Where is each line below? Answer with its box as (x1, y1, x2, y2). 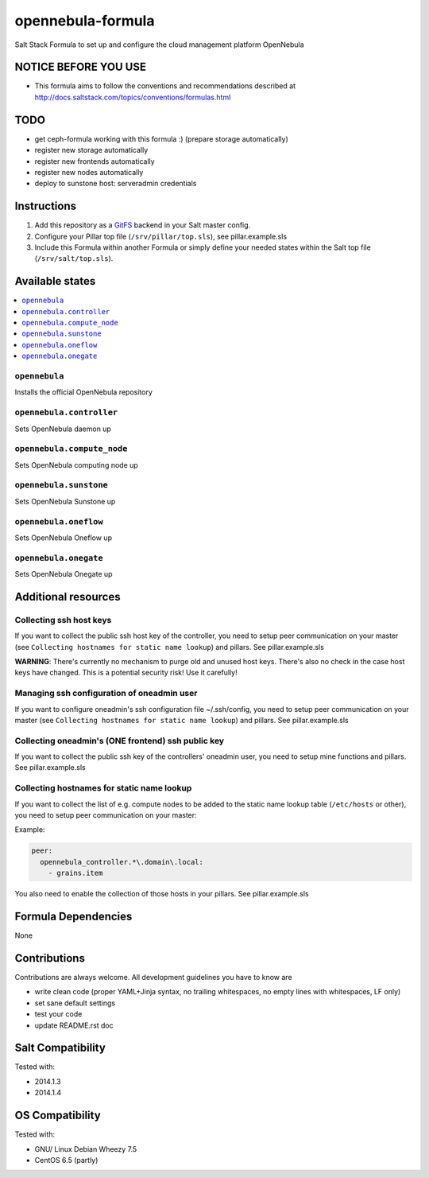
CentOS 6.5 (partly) (34, 1155, 99, 1164)
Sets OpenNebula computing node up (14, 460, 138, 469)
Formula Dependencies (14, 909, 133, 923)
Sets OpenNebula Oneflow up (14, 533, 113, 542)
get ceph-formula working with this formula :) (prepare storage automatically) (34, 134, 289, 143)
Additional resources (14, 589, 121, 604)
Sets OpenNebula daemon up (14, 424, 111, 433)
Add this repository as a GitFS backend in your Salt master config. (34, 220, 251, 230)
